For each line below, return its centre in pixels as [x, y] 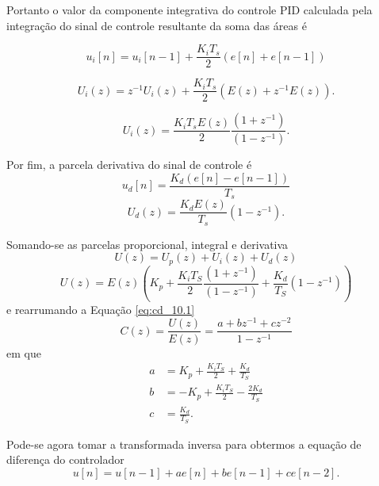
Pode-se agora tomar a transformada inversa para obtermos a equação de [184, 444]
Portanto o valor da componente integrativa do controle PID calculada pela [189, 10]
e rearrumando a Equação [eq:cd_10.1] [101, 309]
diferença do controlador [65, 459]
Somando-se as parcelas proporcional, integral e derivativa [147, 244]
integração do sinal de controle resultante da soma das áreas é [157, 25]
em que [24, 352]
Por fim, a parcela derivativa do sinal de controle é [129, 165]
